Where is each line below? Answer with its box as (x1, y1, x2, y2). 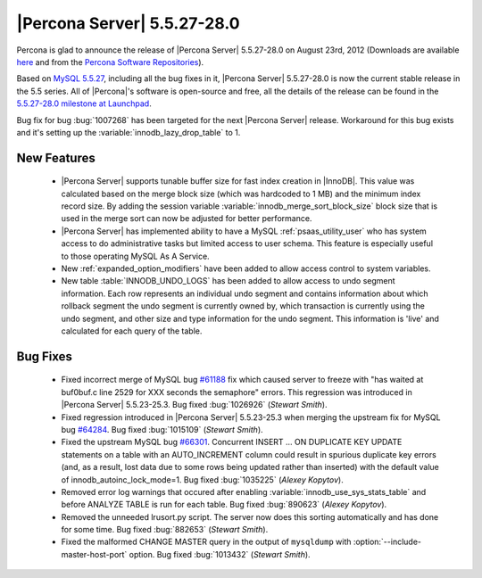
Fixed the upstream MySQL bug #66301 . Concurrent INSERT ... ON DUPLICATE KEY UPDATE (61, 437, 403, 448)
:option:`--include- (353, 536, 421, 548)
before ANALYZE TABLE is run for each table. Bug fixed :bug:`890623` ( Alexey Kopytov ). (61, 500, 387, 510)
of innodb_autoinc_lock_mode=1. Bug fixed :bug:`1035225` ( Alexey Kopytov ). (61, 474, 344, 485)
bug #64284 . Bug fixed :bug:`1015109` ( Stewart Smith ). (61, 424, 263, 434)
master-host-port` (61, 549, 128, 559)
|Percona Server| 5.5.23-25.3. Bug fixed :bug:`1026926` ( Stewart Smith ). (61, 400, 328, 410)
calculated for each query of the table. (61, 326, 203, 336)
